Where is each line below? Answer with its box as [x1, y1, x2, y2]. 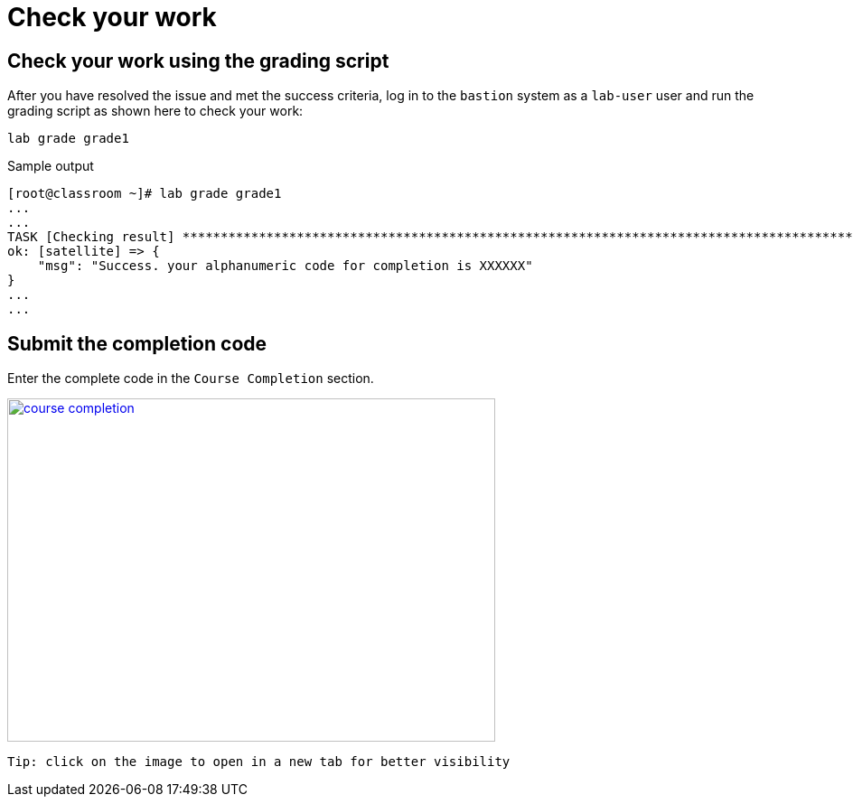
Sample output [7, 158, 94, 174]
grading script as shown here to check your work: [7, 103, 304, 119]
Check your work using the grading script [7, 49, 389, 72]
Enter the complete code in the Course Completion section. [7, 370, 374, 387]
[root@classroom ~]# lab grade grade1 [7, 186, 282, 201]
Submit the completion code [7, 332, 267, 355]
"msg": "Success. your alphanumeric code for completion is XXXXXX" [37, 258, 533, 274]
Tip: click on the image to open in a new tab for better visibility [7, 754, 511, 770]
